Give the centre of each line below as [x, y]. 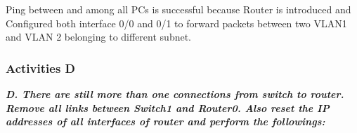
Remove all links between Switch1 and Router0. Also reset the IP [168, 107]
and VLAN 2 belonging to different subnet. [98, 37]
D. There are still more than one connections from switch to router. [175, 94]
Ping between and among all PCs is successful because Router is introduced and [178, 9]
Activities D [41, 68]
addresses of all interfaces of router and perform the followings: [165, 121]
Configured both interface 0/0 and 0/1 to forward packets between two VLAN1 [176, 23]
